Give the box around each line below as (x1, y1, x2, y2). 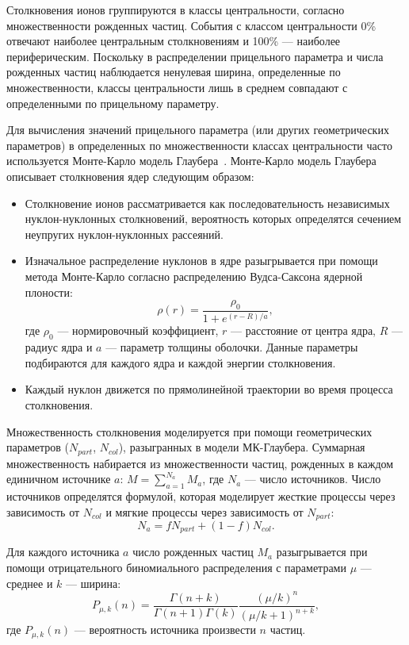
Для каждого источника (6, 543, 120, 560)
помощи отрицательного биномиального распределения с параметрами (6, 559, 346, 576)
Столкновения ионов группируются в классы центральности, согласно (6, 2, 345, 17)
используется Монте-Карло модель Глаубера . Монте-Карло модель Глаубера (6, 152, 377, 169)
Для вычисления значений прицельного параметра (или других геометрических (6, 121, 389, 138)
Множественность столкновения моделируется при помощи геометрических (6, 423, 373, 440)
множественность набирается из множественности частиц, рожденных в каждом (6, 455, 394, 471)
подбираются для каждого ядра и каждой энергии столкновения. (25, 354, 336, 370)
